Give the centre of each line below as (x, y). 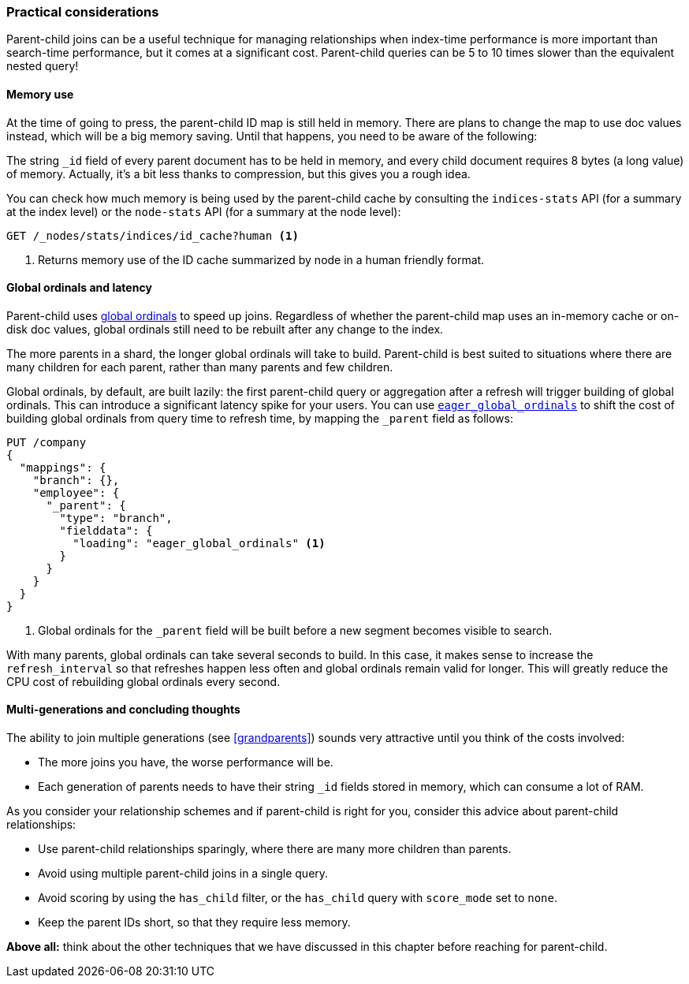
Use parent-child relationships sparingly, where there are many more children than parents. (275, 849)
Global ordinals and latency (79, 288)
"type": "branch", (116, 518)
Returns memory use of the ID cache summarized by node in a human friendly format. (261, 259)
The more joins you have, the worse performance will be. (186, 762)
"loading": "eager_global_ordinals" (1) (199, 543)
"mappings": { (63, 467)
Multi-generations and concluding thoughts (123, 710)
